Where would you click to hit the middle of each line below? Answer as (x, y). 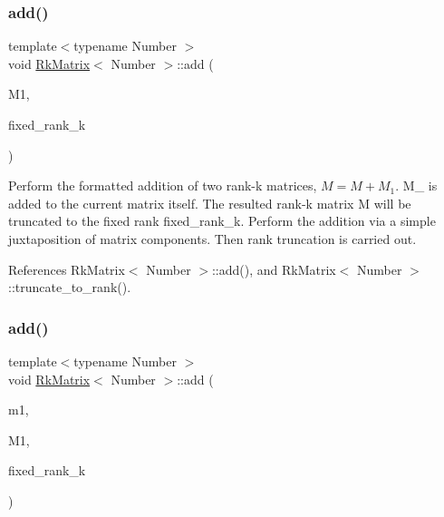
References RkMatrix (67, 269)
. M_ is (416, 185)
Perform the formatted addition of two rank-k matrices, (163, 185)
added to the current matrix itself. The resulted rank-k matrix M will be (210, 203)
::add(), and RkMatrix (274, 269)
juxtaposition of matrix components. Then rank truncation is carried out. (212, 238)
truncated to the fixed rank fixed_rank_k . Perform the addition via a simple (222, 221)
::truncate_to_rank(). (70, 287)
